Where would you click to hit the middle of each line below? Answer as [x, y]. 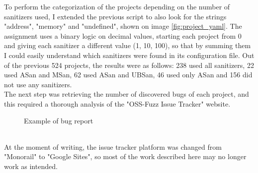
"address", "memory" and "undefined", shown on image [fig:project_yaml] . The [123, 26]
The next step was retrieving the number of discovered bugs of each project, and [127, 94]
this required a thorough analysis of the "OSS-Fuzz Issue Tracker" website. [117, 103]
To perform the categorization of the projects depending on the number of [117, 6]
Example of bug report [59, 120]
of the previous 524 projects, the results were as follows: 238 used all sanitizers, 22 [129, 65]
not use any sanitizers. [38, 84]
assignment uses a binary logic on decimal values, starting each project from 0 [123, 35]
